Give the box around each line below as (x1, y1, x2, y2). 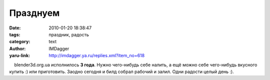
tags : (9, 31, 20, 37)
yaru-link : (9, 53, 30, 59)
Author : (9, 45, 26, 52)
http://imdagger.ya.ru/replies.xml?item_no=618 (48, 53, 145, 59)
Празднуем (9, 7, 60, 18)
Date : (9, 25, 21, 31)
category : (9, 39, 30, 45)
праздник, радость (48, 31, 89, 37)
